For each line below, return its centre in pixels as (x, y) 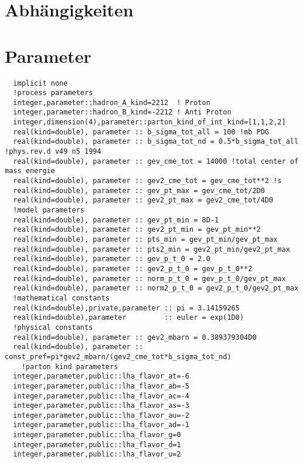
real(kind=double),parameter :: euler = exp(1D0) (129, 318)
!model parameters (49, 210)
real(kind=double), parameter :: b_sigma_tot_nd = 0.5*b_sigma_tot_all (156, 142)
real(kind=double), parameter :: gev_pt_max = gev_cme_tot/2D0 (139, 190)
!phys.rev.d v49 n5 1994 (53, 152)
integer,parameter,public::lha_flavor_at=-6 (101, 376)
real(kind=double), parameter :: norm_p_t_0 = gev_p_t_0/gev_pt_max (149, 278)
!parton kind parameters (70, 366)
